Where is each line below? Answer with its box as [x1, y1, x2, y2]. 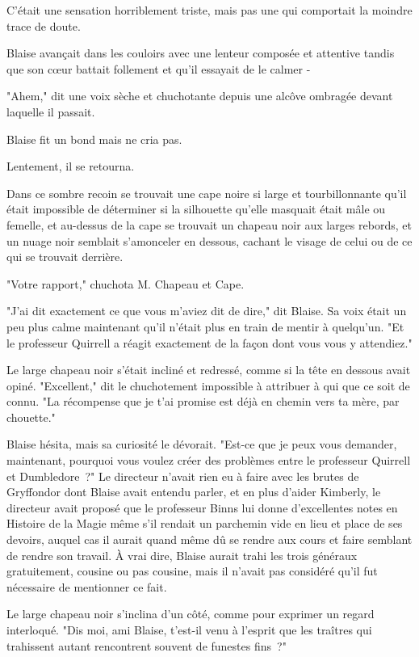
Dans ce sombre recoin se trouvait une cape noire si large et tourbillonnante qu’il [6, 184, 407, 201]
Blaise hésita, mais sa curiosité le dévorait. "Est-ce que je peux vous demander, [6, 436, 397, 453]
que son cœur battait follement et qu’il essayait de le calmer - [6, 60, 311, 77]
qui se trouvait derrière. [6, 248, 124, 265]
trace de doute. [6, 17, 81, 34]
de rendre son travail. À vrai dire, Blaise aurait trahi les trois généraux [6, 546, 358, 563]
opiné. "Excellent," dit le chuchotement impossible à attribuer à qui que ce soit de [6, 377, 410, 394]
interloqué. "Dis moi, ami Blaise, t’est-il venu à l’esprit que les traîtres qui [6, 621, 372, 638]
